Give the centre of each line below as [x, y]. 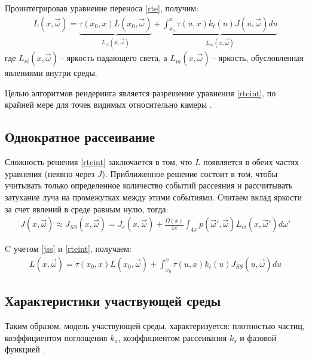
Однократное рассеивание [80, 137]
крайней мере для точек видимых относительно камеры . [108, 104]
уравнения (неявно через [50, 173]
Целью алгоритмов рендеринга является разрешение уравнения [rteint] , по [140, 92]
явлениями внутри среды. [51, 73]
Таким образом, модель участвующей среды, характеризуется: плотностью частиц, [155, 326]
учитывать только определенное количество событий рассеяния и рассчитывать [149, 185]
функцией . [25, 349]
